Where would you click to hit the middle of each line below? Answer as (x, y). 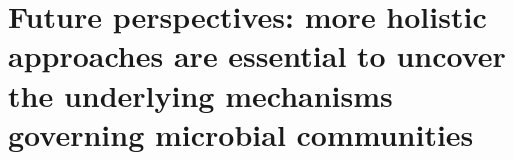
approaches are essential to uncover (257, 55)
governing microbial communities (241, 133)
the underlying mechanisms (200, 94)
